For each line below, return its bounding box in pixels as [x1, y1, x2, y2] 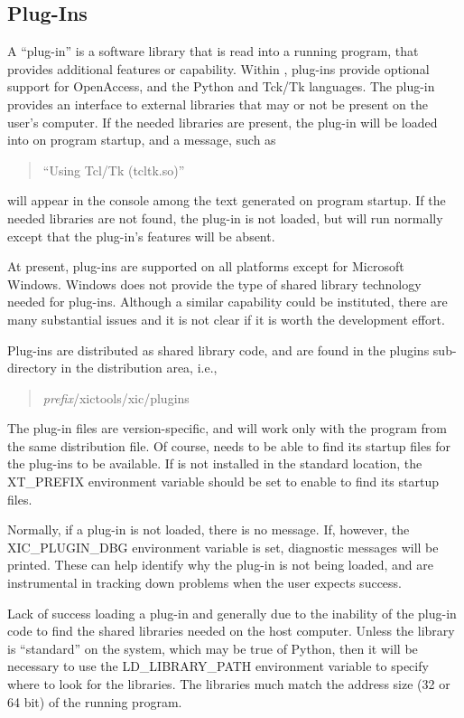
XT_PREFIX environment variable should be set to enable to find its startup [7, 472, 440, 491]
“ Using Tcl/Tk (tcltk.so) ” [42, 160, 185, 179]
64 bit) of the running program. [7, 692, 182, 711]
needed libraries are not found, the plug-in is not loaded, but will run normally [7, 208, 443, 227]
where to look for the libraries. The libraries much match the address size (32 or [7, 675, 450, 694]
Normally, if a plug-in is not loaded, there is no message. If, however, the [7, 520, 410, 539]
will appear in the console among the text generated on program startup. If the [7, 191, 446, 210]
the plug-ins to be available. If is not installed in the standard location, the [7, 454, 422, 473]
